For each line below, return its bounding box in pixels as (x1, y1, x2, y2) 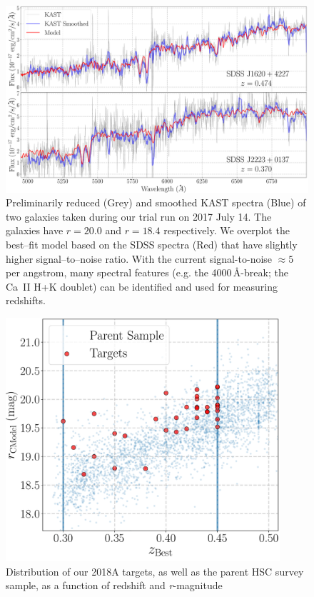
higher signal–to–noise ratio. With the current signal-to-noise (6, 251, 273, 266)
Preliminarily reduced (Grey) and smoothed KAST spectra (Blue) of (6, 195, 306, 210)
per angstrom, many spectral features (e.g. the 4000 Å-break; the (6, 265, 288, 280)
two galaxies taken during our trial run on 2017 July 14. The (6, 209, 272, 224)
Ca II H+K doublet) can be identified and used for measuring (6, 279, 278, 294)
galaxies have (6, 223, 64, 238)
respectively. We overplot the (163, 223, 290, 238)
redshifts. (6, 293, 46, 308)
